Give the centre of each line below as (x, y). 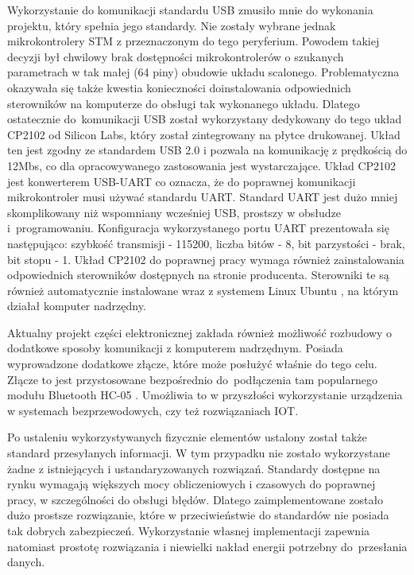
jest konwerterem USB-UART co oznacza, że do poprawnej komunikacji (182, 181)
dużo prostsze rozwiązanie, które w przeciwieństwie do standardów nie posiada (198, 515)
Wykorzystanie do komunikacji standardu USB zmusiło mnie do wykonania (190, 10)
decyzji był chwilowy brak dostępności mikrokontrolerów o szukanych (176, 56)
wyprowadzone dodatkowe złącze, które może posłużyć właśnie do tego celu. (192, 364)
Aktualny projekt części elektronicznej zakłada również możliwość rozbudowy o (200, 332)
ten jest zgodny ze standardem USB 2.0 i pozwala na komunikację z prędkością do (207, 150)
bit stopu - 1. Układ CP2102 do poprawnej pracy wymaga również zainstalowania (206, 259)
